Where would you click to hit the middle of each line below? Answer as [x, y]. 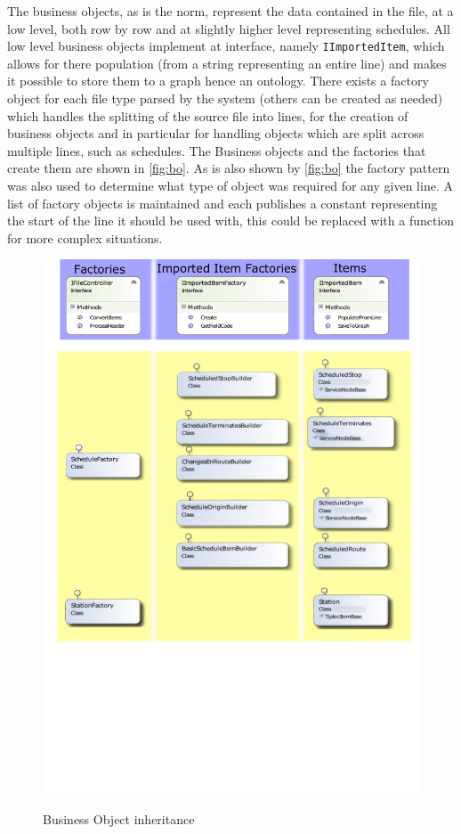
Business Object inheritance [119, 818]
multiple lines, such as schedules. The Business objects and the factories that [217, 150]
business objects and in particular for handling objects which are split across [216, 133]
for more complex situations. [85, 237]
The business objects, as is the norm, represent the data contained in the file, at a [230, 11]
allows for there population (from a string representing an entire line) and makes [227, 63]
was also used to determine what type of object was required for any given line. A [230, 185]
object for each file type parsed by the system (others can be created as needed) [225, 98]
